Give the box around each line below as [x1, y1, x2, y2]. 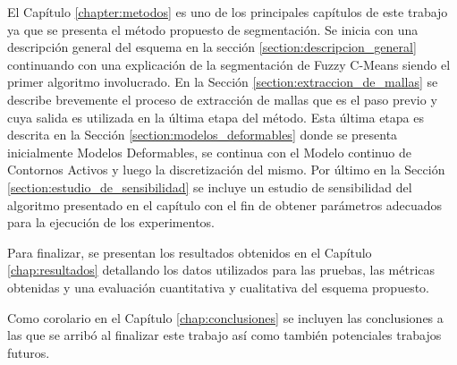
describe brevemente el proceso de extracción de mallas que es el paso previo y [7, 89, 437, 108]
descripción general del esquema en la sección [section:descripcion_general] [7, 38, 417, 56]
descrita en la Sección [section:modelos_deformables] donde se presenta [7, 125, 398, 144]
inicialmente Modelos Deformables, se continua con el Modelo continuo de [7, 142, 411, 161]
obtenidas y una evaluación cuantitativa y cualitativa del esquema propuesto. [7, 277, 430, 296]
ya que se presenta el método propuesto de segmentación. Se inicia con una [7, 20, 419, 38]
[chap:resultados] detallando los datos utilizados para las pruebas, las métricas [7, 260, 436, 279]
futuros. [7, 343, 50, 361]
